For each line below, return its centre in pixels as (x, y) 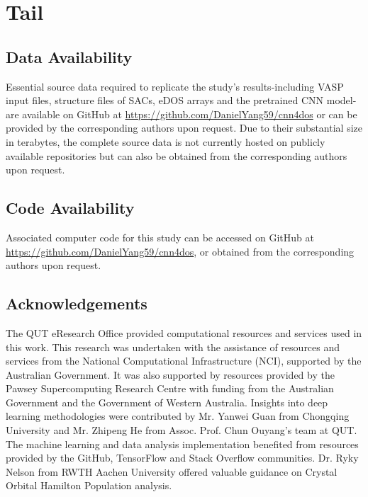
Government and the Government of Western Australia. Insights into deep (167, 402)
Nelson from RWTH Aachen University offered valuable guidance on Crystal (172, 471)
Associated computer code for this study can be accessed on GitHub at (160, 237)
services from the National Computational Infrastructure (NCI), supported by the (184, 361)
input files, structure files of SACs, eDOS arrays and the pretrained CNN (165, 100)
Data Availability (69, 56)
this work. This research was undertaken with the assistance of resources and (173, 347)
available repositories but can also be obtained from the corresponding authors (177, 155)
